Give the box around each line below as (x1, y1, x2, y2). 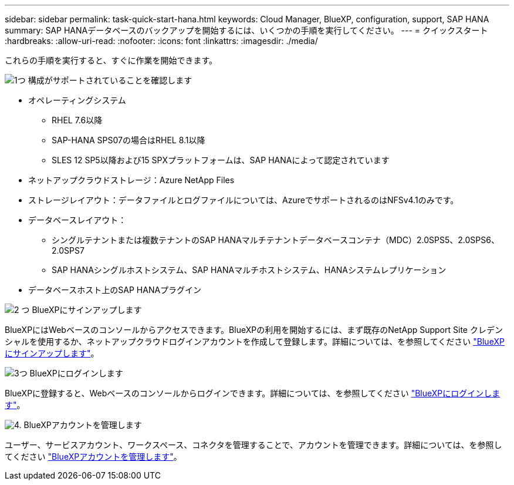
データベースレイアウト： (28, 215, 127, 225)
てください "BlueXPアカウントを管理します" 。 (5, 452, 182, 462)
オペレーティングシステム (28, 95, 126, 105)
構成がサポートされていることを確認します (28, 75, 192, 85)
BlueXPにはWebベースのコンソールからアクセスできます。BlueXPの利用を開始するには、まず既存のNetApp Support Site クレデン (5, 325, 503, 335)
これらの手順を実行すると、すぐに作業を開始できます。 (5, 55, 218, 65)
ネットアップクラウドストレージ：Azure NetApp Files (28, 175, 235, 185)
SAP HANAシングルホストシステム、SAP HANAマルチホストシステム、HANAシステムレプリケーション (52, 265, 447, 275)
